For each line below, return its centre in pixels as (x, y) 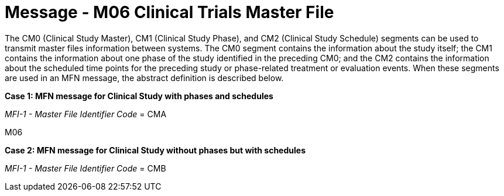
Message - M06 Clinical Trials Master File (169, 12)
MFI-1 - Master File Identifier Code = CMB (85, 168)
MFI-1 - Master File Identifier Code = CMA (86, 114)
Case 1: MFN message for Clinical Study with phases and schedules (139, 96)
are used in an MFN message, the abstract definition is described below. (144, 78)
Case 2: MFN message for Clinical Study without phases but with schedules (155, 150)
